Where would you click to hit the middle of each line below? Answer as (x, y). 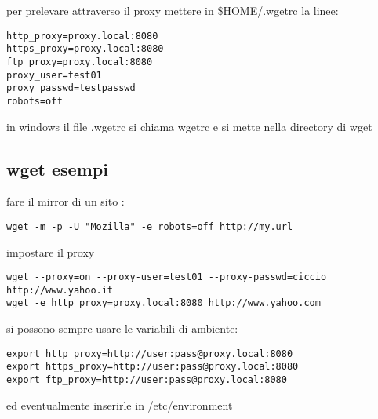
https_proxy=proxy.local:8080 (85, 49)
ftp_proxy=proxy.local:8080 (80, 62)
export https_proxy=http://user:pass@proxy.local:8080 (153, 367)
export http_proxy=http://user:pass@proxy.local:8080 (150, 353)
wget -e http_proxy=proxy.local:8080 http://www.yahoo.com (164, 303)
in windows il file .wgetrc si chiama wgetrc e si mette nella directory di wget (189, 126)
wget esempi (57, 168)
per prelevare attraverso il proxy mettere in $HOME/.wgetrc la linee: (173, 10)
